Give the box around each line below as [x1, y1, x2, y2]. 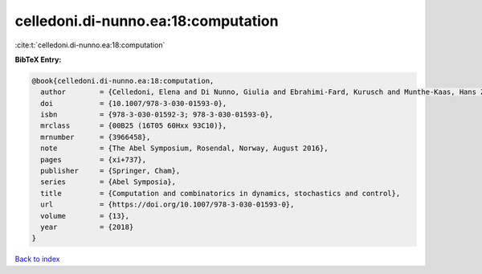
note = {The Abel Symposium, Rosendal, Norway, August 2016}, [40, 144, 329, 153]
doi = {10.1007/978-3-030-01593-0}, [40, 99, 227, 108]
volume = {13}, [40, 211, 130, 220]
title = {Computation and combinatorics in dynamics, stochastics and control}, [40, 189, 401, 198]
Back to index [14, 254, 60, 264]
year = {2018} [40, 223, 134, 231]
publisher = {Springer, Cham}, [40, 166, 181, 176]
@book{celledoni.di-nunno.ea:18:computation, [31, 76, 214, 85]
